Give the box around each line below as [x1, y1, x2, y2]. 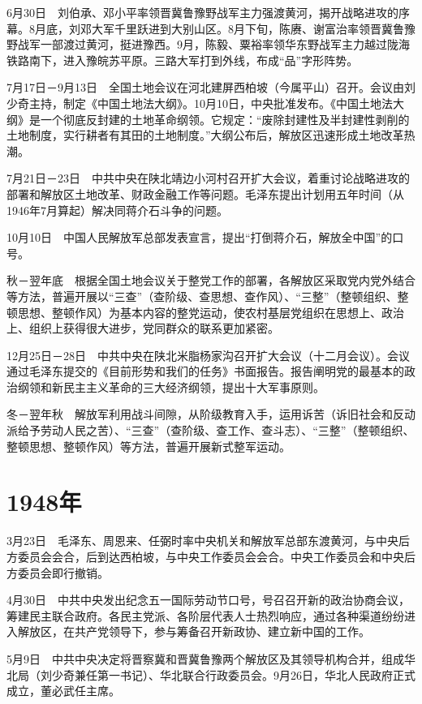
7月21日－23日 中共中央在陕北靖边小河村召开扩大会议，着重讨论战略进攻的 [6, 170, 410, 187]
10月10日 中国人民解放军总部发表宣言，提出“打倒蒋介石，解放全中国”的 [6, 229, 393, 246]
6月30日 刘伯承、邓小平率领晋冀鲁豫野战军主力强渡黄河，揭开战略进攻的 [6, 4, 398, 20]
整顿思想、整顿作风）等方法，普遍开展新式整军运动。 [6, 437, 291, 454]
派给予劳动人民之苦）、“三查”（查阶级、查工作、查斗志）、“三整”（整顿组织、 [6, 422, 415, 439]
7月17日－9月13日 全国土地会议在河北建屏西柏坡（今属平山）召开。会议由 [6, 79, 404, 96]
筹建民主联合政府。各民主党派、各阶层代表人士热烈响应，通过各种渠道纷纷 [6, 607, 404, 624]
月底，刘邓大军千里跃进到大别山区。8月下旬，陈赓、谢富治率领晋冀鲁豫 [34, 19, 416, 36]
